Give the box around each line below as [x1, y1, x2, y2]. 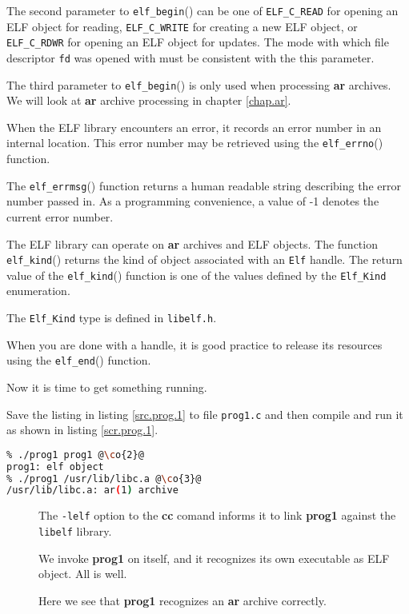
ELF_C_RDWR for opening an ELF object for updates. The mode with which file [6, 34, 389, 50]
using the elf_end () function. [6, 352, 151, 369]
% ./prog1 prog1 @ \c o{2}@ [6, 449, 144, 460]
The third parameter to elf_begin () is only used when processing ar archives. [6, 76, 391, 93]
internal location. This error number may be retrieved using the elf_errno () [6, 134, 383, 151]
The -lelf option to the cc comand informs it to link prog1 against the [38, 507, 396, 524]
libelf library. [38, 522, 112, 539]
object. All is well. [38, 565, 127, 582]
